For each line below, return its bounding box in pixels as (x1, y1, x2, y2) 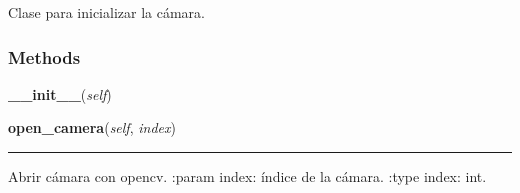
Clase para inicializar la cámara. (8, 2, 205, 22)
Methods (8, 44, 81, 69)
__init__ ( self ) (8, 83, 112, 104)
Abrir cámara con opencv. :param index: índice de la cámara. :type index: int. (8, 166, 487, 186)
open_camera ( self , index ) (8, 117, 176, 138)
